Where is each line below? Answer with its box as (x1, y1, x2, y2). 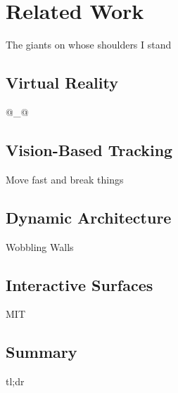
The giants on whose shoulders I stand (6, 37, 172, 52)
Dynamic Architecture (6, 206, 172, 228)
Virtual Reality (6, 72, 118, 94)
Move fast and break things (6, 172, 124, 186)
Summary (6, 341, 77, 363)
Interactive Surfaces (6, 273, 153, 295)
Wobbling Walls (6, 239, 74, 254)
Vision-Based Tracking (6, 138, 173, 160)
